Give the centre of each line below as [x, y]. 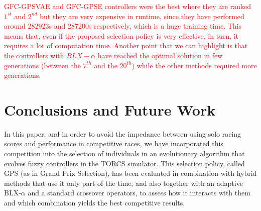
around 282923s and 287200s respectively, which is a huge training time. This [123, 26]
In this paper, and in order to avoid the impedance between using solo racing [123, 133]
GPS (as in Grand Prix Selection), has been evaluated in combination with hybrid [130, 173]
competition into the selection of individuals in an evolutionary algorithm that [124, 153]
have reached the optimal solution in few [160, 55]
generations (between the [42, 65]
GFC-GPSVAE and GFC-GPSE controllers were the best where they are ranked [127, 6]
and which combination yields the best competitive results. [95, 203]
